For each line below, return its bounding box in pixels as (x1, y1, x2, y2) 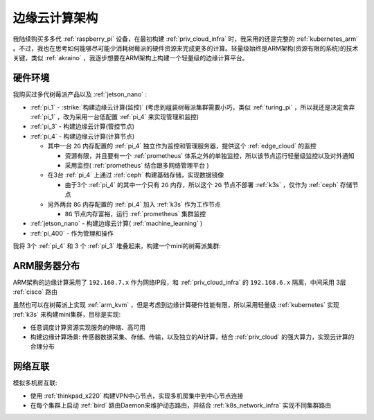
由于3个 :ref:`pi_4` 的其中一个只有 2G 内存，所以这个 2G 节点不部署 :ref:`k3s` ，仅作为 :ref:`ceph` (64, 180, 339, 189)
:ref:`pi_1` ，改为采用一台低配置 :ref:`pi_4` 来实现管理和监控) (30, 113, 199, 121)
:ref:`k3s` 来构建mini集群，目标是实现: (12, 310, 121, 319)
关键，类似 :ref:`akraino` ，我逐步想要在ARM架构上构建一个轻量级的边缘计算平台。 (12, 54, 249, 62)
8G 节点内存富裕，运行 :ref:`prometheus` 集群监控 (64, 209, 206, 218)
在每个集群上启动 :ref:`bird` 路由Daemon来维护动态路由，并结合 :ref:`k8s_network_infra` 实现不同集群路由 (30, 401, 332, 410)
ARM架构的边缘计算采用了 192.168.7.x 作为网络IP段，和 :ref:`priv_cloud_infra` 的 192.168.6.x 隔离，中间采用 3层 (12, 278, 346, 286)
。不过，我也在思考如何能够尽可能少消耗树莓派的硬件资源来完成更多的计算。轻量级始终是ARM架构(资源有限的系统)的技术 (12, 44, 359, 52)
